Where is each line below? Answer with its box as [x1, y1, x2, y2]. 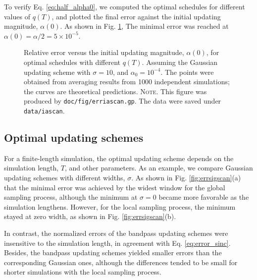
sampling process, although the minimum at [4, 192, 138, 202]
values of [4, 11, 30, 21]
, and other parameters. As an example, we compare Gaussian [65, 163, 253, 173]
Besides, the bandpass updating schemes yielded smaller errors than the [4, 247, 222, 258]
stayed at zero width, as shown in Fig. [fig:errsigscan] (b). [4, 211, 176, 222]
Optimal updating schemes [4, 130, 144, 145]
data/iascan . [24, 106, 65, 115]
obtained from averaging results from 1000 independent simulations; [24, 76, 230, 87]
